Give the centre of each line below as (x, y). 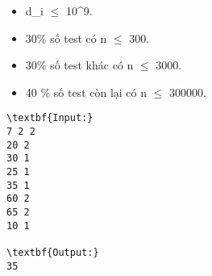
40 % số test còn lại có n (86, 92)
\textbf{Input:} (50, 118)
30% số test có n (66, 38)
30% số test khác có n (79, 65)
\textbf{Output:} (53, 252)
